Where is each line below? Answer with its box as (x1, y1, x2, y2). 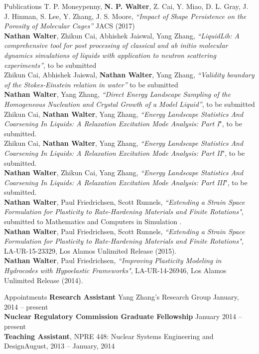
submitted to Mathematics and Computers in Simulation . (4, 216, 182, 227)
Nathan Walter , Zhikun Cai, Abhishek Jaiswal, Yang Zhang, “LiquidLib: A (4, 30, 240, 40)
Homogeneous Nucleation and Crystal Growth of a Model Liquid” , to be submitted (4, 98, 255, 109)
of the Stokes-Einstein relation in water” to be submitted (4, 79, 178, 89)
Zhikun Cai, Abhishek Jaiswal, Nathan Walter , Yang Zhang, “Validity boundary (4, 69, 255, 80)
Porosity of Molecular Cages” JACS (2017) (4, 20, 135, 31)
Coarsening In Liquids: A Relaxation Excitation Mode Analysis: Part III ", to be (4, 177, 248, 187)
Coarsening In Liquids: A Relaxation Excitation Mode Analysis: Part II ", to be (4, 147, 245, 158)
